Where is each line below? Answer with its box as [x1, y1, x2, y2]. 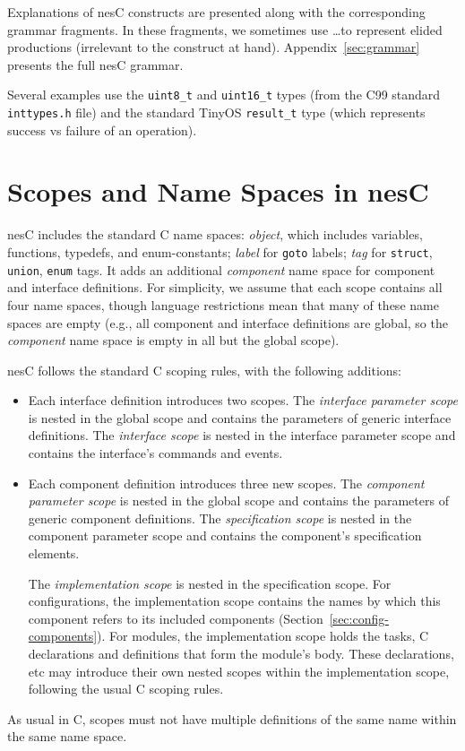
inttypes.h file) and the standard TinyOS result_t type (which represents [7, 103, 426, 122]
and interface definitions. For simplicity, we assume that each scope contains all [7, 278, 443, 297]
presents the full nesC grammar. [7, 55, 184, 73]
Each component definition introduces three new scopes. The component [28, 473, 425, 492]
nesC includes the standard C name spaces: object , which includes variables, [7, 225, 423, 244]
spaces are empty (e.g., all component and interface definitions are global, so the [7, 313, 448, 332]
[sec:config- [329, 609, 389, 627]
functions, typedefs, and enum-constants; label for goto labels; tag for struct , [7, 243, 433, 261]
